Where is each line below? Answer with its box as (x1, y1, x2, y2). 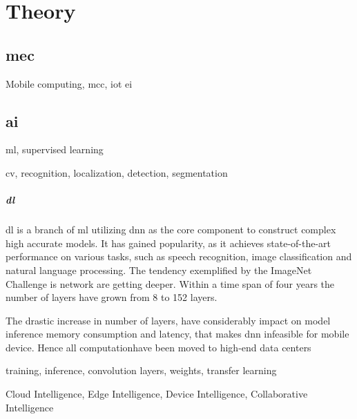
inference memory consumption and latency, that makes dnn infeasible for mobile (6, 327, 349, 341)
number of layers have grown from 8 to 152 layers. (6, 290, 218, 304)
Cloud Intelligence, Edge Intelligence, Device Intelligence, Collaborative (6, 387, 308, 401)
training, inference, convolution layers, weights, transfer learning (6, 363, 277, 378)
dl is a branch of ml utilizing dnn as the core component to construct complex (6, 222, 336, 237)
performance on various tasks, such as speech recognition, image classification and (6, 249, 352, 264)
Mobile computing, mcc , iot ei (6, 76, 133, 90)
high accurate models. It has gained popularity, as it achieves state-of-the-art (6, 235, 331, 250)
